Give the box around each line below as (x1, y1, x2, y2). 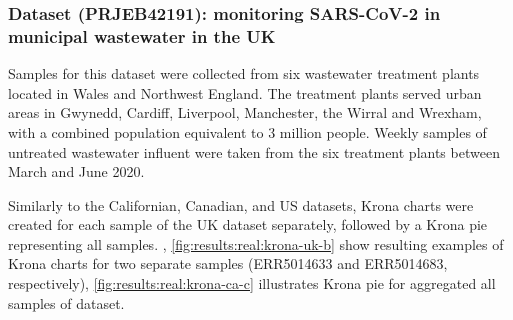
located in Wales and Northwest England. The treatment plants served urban (8, 82, 482, 103)
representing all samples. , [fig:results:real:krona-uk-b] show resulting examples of (8, 233, 504, 254)
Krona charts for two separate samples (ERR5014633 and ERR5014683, (8, 253, 448, 274)
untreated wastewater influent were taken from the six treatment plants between (8, 141, 500, 162)
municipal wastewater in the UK (8, 23, 276, 48)
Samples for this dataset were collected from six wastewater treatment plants (8, 63, 480, 84)
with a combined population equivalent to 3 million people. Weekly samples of (8, 121, 487, 142)
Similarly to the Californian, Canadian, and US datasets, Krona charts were (8, 194, 474, 215)
